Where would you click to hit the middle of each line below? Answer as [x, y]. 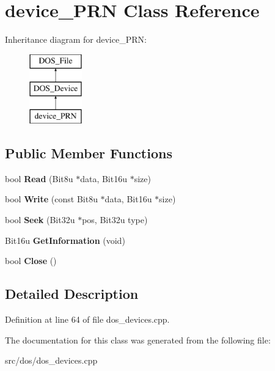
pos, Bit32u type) [115, 220]
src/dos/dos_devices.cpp [51, 360]
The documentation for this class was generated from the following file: [138, 340]
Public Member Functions [89, 153]
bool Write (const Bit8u [51, 199]
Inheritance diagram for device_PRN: [76, 39]
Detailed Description [72, 294]
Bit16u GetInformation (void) [65, 240]
